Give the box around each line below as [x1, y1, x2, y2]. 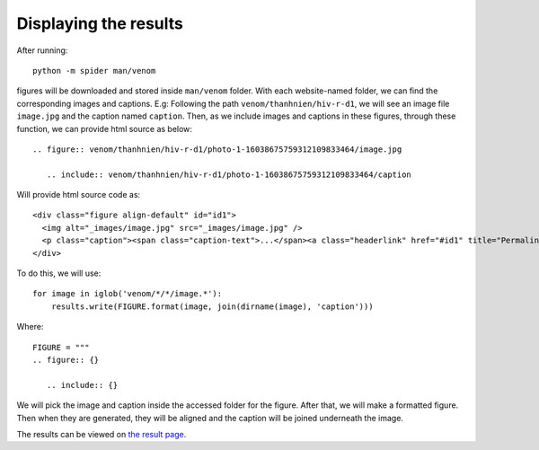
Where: [16, 322, 44, 332]
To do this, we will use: [16, 268, 102, 278]
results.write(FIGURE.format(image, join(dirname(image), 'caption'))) [50, 301, 374, 312]
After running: [16, 45, 68, 56]
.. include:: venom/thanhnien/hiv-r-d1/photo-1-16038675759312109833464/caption [46, 169, 412, 180]
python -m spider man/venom [32, 66, 156, 75]
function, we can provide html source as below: [16, 123, 193, 134]
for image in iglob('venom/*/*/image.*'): [32, 288, 223, 299]
